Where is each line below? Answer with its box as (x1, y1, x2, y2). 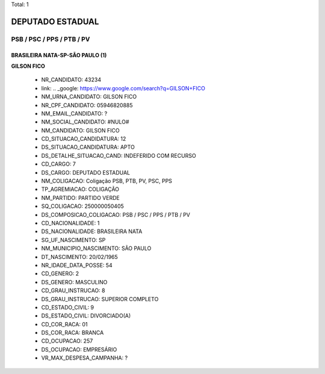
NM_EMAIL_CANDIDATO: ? (41, 110, 108, 117)
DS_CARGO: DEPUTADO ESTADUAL (41, 169, 131, 176)
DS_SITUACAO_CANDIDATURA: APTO (41, 143, 135, 151)
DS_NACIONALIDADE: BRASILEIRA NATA (41, 228, 143, 235)
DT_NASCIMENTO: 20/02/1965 (41, 253, 119, 260)
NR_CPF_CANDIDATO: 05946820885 (41, 101, 133, 108)
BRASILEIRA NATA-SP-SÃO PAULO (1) (11, 51, 107, 58)
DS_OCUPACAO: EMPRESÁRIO (41, 346, 117, 353)
